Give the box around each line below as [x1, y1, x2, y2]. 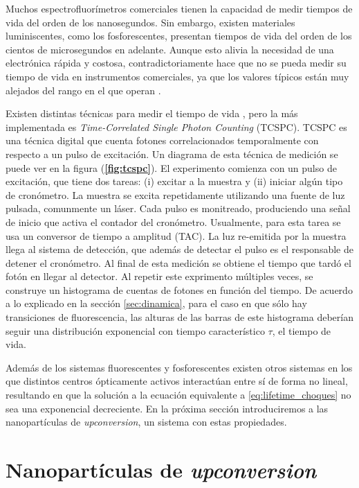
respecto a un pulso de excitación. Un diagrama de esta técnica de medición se [6, 146, 338, 161]
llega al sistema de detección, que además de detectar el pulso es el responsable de [6, 242, 353, 256]
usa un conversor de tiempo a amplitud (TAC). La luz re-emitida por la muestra [6, 228, 347, 243]
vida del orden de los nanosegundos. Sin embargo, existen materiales [6, 15, 295, 29]
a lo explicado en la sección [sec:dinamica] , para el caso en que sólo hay [6, 296, 307, 311]
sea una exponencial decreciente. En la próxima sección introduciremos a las [6, 401, 329, 415]
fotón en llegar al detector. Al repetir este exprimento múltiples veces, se [6, 269, 313, 284]
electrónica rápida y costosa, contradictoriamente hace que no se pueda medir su [6, 55, 347, 70]
